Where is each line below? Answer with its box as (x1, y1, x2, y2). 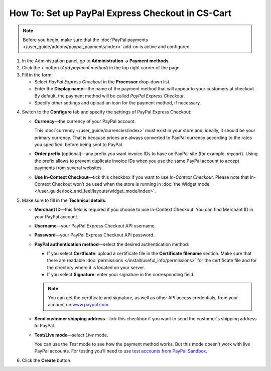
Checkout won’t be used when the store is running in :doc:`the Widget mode (52, 181, 210, 187)
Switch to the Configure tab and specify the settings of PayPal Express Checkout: (22, 109, 192, 115)
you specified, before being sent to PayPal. (34, 142, 123, 148)
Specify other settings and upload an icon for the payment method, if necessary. (34, 100, 201, 106)
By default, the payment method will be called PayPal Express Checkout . (34, 93, 185, 99)
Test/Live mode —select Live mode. (34, 332, 108, 338)
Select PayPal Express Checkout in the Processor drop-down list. (34, 78, 171, 85)
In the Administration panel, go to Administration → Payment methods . (22, 58, 170, 64)
